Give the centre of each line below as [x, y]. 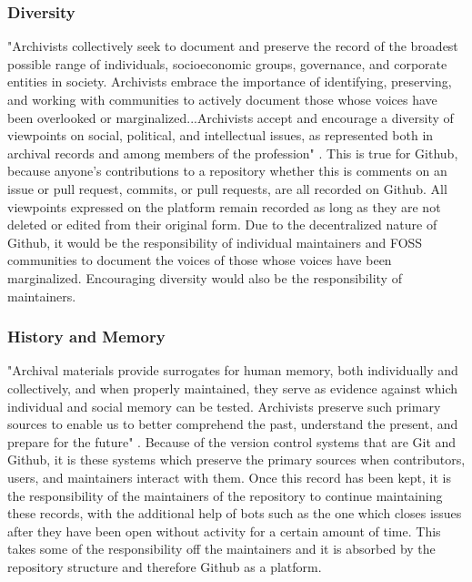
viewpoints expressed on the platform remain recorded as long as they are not [224, 206]
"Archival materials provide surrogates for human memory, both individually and [233, 370]
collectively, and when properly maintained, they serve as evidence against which [233, 388]
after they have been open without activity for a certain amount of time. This [224, 531]
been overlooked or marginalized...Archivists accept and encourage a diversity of [231, 117]
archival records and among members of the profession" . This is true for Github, [233, 153]
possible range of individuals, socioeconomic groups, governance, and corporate [227, 63]
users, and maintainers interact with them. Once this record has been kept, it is [229, 477]
